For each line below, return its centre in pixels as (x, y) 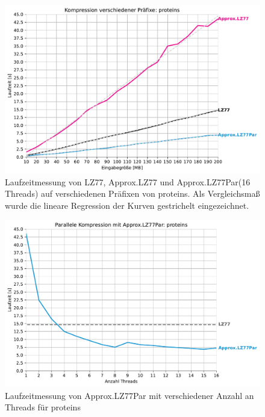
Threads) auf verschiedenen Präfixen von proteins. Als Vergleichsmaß (132, 193)
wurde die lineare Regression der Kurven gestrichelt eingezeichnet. (127, 205)
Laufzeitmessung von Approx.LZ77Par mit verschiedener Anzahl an (129, 395)
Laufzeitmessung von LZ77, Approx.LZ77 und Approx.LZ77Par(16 (128, 181)
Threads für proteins (43, 407)
